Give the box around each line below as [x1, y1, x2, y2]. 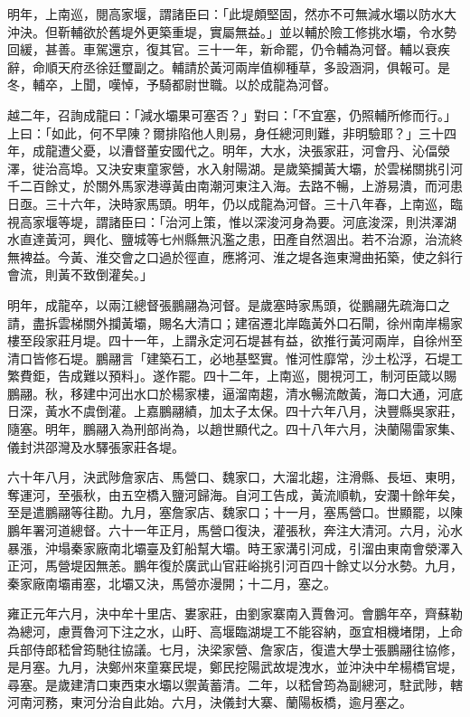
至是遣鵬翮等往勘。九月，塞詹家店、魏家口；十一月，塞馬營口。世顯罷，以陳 [7, 503, 463, 522]
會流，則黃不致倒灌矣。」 [7, 265, 153, 284]
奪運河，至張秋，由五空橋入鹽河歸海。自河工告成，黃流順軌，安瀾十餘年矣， [7, 485, 463, 504]
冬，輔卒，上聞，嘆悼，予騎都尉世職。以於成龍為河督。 [7, 75, 336, 94]
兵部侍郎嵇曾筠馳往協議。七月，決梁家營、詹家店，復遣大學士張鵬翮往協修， [7, 639, 463, 658]
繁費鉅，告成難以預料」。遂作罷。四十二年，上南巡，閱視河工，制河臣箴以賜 [7, 366, 456, 385]
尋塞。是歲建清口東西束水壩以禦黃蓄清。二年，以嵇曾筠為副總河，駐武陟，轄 [7, 675, 463, 693]
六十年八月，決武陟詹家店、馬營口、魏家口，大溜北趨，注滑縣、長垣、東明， [7, 467, 463, 486]
